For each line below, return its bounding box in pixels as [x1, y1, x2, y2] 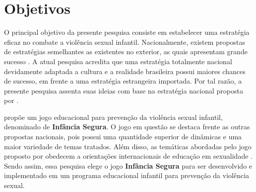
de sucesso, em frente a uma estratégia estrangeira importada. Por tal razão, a [4, 76, 242, 86]
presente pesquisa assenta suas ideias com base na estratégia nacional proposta [4, 85, 243, 96]
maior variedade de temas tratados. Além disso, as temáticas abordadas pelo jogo [4, 141, 252, 151]
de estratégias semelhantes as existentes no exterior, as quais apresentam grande [4, 46, 248, 57]
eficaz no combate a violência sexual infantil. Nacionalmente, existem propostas [4, 36, 246, 47]
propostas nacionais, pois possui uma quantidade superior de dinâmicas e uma [4, 131, 242, 142]
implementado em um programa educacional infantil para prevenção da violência [4, 170, 250, 181]
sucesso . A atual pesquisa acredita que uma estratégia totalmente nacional [4, 56, 232, 66]
